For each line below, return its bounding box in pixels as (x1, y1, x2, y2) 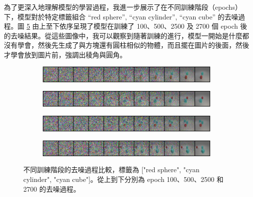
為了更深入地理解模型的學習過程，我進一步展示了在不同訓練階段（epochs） (4, 2, 242, 12)
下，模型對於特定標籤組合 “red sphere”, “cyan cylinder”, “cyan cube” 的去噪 (4, 11, 238, 21)
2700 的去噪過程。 (23, 183, 80, 194)
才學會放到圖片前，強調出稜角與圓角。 (4, 49, 126, 59)
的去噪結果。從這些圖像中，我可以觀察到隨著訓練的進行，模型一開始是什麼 (4, 30, 242, 40)
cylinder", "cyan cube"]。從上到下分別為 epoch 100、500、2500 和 (23, 174, 224, 184)
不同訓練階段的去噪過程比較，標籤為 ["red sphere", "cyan (23, 164, 199, 175)
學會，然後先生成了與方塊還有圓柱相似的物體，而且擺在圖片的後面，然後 (17, 40, 249, 50)
